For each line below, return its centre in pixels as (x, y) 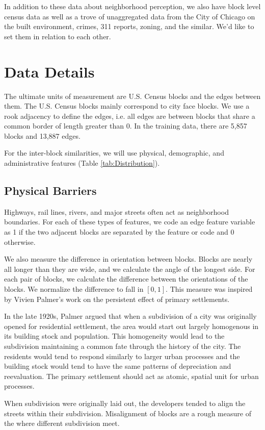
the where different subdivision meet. (62, 423)
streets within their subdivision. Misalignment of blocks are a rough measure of (128, 413)
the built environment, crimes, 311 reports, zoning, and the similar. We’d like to (129, 26)
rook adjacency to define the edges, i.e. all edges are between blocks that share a (130, 116)
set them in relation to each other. (58, 36)
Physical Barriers (50, 191)
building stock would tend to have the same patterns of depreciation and (118, 366)
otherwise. (20, 242)
